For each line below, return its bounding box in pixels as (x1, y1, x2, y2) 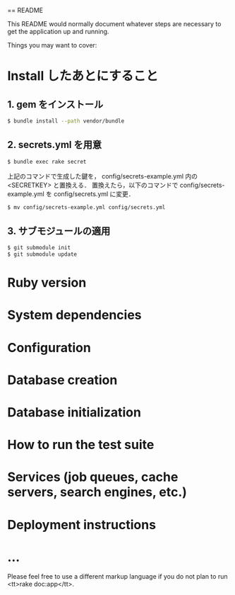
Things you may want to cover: (7, 41, 97, 49)
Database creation (7, 372, 118, 388)
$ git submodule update (7, 251, 78, 258)
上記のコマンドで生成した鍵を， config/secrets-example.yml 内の (7, 171, 198, 180)
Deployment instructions (7, 516, 157, 533)
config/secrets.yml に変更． (54, 189, 135, 198)
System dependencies (7, 307, 142, 323)
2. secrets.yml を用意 (7, 139, 102, 151)
